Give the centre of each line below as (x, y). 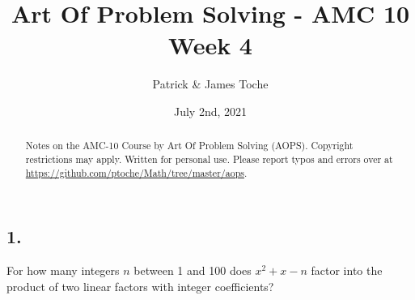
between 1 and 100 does (193, 270)
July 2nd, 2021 (210, 111)
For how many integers (63, 270)
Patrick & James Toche (210, 84)
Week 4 (210, 45)
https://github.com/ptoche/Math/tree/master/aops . (136, 172)
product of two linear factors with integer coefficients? (140, 286)
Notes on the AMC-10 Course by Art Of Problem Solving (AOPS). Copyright (189, 146)
